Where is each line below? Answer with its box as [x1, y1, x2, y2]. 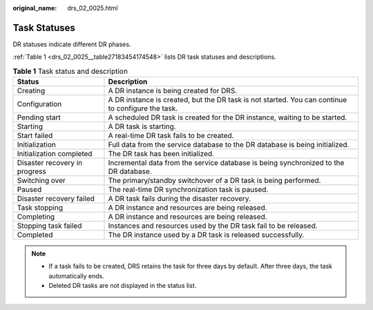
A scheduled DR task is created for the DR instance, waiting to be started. [108, 113, 347, 122]
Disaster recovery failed [17, 194, 95, 204]
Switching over [17, 176, 66, 186]
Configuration [17, 99, 62, 109]
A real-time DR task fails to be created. [108, 131, 234, 141]
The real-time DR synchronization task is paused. [108, 185, 269, 195]
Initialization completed [17, 149, 93, 159]
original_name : [12, 4, 57, 12]
